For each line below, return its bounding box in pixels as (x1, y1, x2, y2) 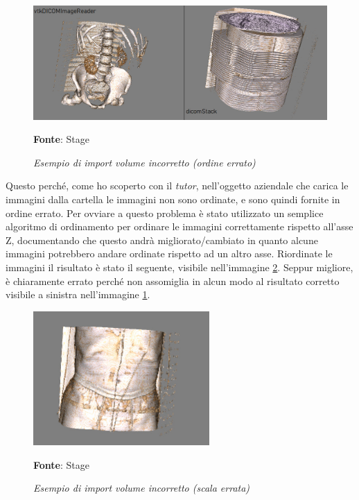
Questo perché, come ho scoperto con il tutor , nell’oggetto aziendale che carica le (6, 178, 349, 193)
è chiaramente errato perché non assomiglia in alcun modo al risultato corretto (6, 273, 340, 288)
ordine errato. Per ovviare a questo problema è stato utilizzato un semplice (6, 205, 324, 220)
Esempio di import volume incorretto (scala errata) (33, 481, 250, 495)
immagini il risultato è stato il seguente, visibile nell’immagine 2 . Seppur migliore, (6, 260, 353, 275)
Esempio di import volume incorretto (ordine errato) (33, 155, 256, 169)
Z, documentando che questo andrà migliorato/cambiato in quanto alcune (6, 232, 318, 247)
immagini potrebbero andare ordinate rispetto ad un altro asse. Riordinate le (6, 246, 333, 261)
